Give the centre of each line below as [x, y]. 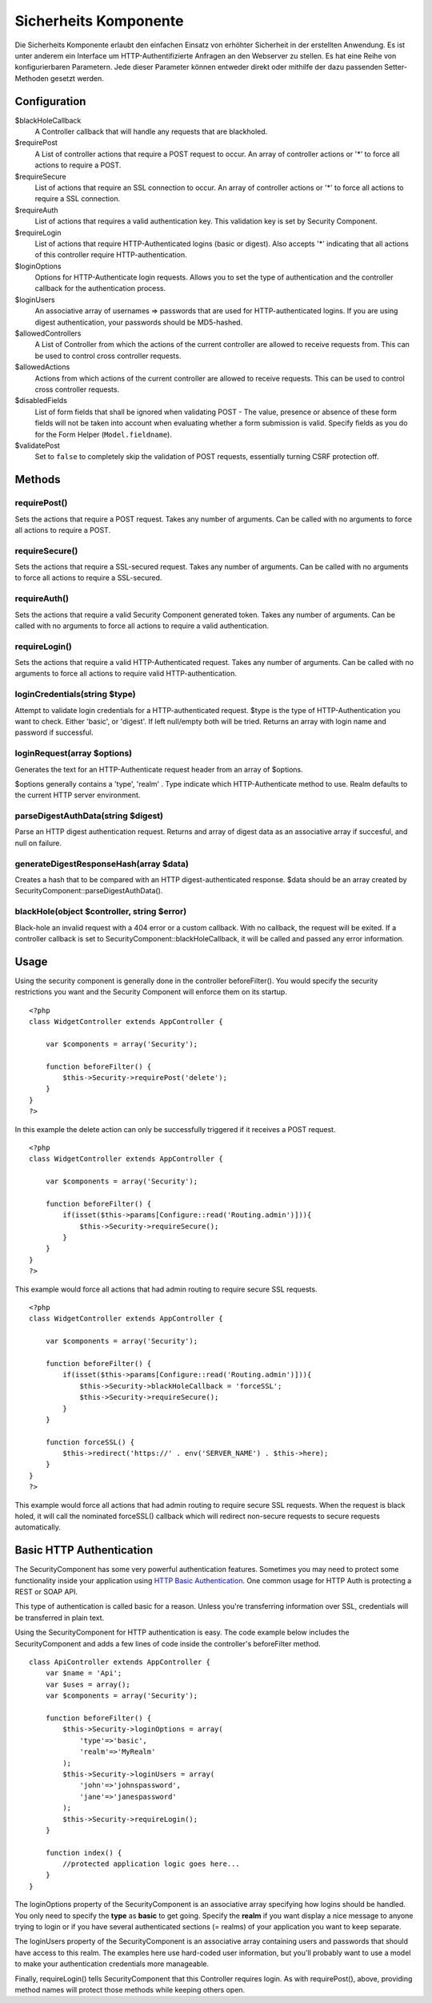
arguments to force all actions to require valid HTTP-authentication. [126, 674]
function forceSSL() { [90, 1442]
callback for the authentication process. [100, 288]
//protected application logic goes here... [151, 1864]
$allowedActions [42, 367]
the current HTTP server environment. [78, 795]
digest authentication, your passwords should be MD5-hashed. [139, 322]
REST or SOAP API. [46, 1592]
